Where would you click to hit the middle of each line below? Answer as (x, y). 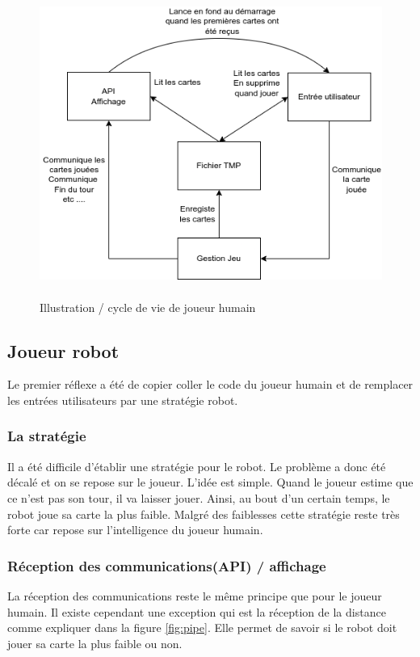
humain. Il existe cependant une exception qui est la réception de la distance (197, 611)
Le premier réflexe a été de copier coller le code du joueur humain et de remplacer (210, 384)
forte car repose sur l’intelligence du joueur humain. (135, 530)
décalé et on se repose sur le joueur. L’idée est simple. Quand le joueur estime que (210, 482)
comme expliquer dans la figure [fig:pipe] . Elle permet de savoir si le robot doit (202, 628)
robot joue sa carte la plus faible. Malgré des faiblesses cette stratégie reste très (204, 514)
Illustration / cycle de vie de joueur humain (148, 307)
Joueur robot (63, 350)
